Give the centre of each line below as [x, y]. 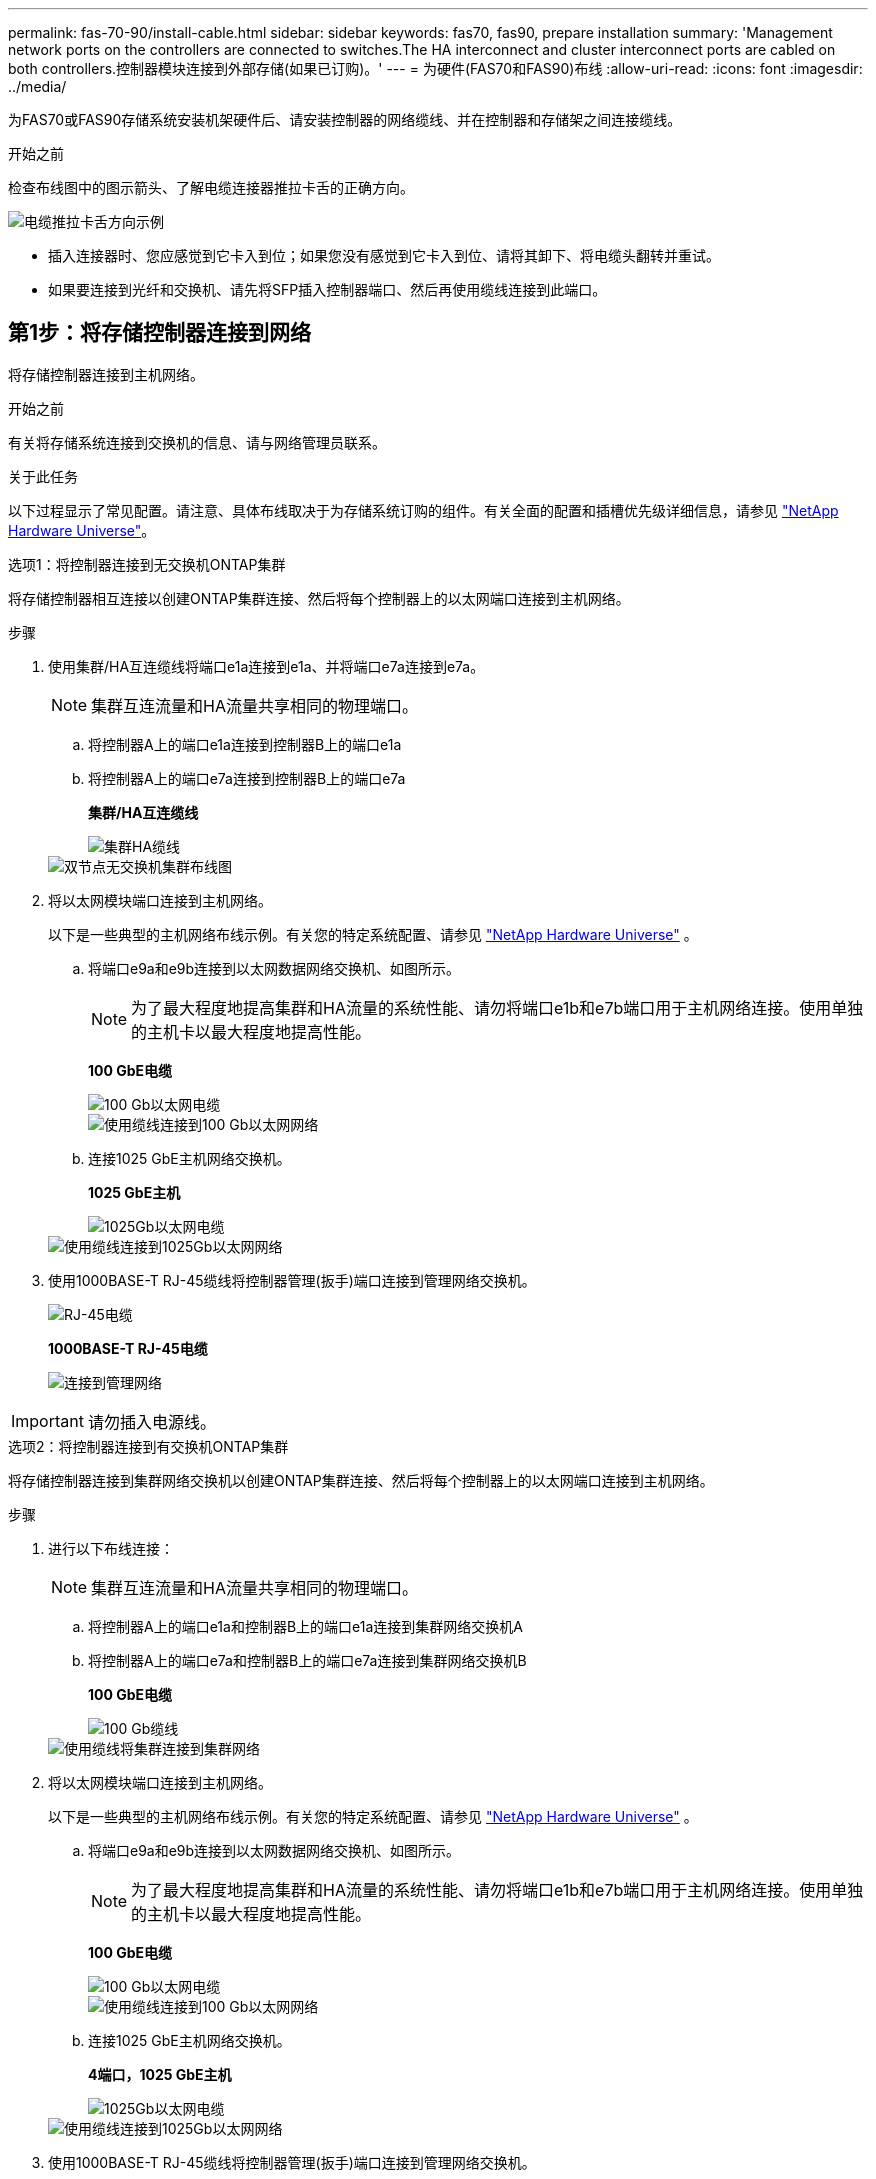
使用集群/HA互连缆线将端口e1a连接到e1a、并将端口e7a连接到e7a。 [266, 666]
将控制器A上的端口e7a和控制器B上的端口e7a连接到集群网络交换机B [307, 1660]
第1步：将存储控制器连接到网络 [160, 333]
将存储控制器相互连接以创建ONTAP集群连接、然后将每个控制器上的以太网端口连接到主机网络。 [319, 598]
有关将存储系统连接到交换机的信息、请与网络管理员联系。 [197, 442]
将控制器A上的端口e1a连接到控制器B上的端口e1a [245, 744]
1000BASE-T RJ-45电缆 [128, 1348]
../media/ [37, 86]
